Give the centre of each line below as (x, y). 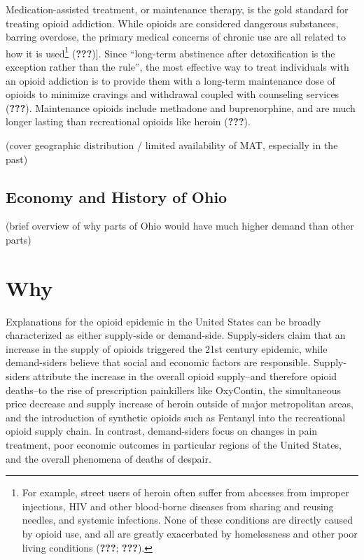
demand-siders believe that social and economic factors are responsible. (158, 362)
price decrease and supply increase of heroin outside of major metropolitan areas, (180, 404)
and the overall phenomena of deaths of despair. (108, 458)
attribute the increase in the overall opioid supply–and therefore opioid (185, 376)
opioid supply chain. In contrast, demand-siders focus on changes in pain (162, 431)
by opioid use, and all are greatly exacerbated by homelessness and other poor (190, 534)
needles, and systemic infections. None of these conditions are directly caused (188, 520)
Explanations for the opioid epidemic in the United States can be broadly (163, 321)
